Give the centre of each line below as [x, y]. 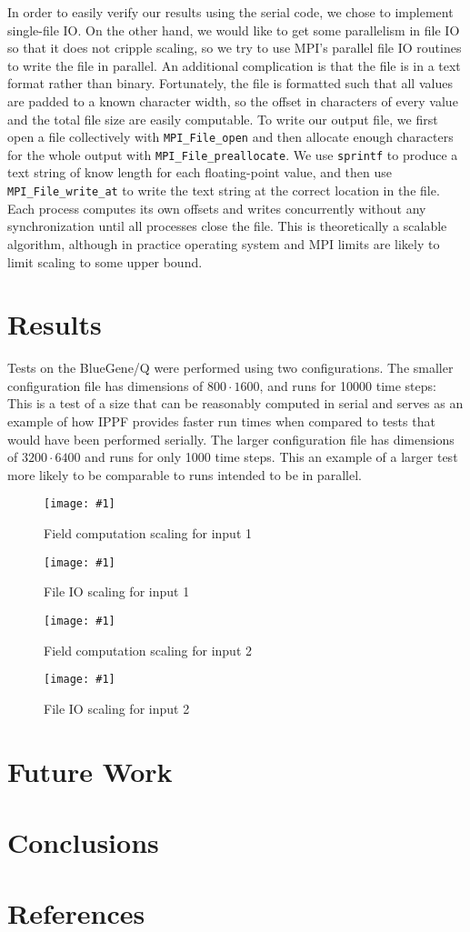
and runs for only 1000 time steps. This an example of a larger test [271, 457]
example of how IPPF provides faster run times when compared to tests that [221, 421]
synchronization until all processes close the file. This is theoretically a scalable [227, 226]
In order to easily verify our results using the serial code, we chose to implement [230, 12]
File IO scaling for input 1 [117, 591]
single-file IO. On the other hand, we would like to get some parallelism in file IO [234, 30]
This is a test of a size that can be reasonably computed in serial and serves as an [235, 403]
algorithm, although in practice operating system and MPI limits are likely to [224, 243]
